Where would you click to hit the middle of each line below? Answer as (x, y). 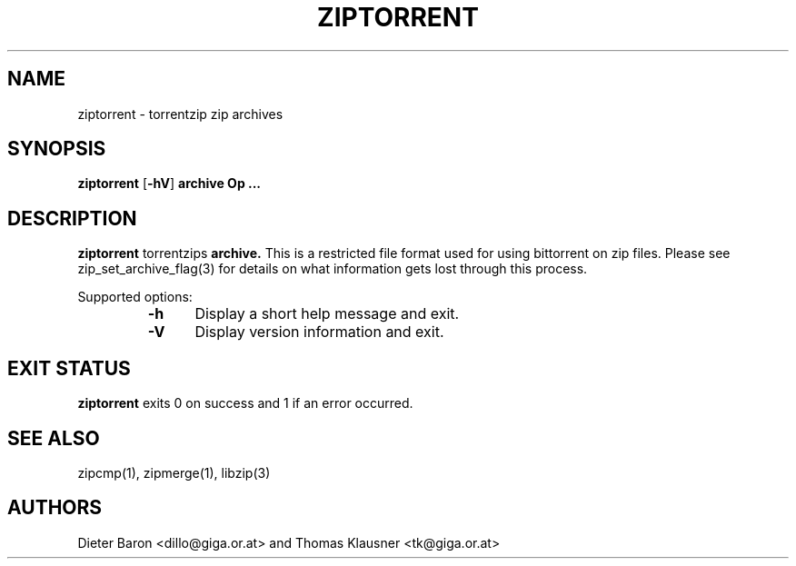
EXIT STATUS (69, 368)
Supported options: (135, 297)
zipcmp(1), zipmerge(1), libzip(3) (174, 472)
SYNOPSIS (57, 149)
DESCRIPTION (72, 218)
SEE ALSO (54, 438)
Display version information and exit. (319, 332)
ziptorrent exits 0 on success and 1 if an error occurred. (245, 403)
